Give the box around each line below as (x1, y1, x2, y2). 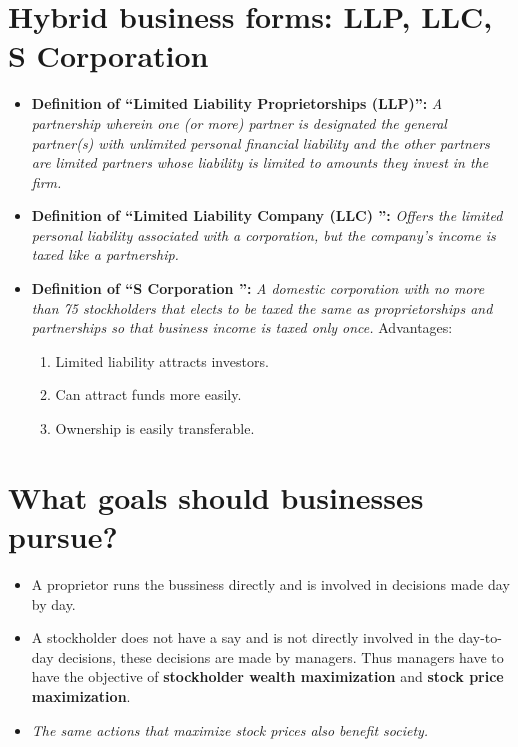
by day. (31, 593, 76, 614)
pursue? (8, 516, 118, 556)
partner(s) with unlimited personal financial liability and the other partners (31, 132, 490, 153)
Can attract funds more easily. (55, 384, 242, 405)
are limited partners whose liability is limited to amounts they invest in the (31, 152, 489, 173)
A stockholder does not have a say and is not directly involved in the (31, 627, 454, 648)
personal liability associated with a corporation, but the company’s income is (31, 224, 496, 245)
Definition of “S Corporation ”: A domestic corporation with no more (31, 278, 485, 299)
